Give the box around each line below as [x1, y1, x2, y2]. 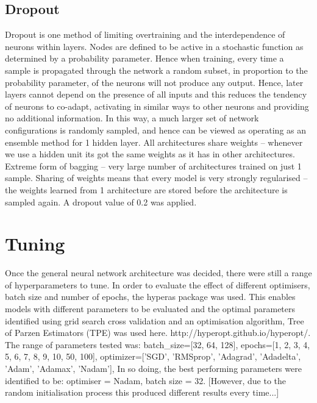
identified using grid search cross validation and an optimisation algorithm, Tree [5, 314, 304, 327]
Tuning [5, 231, 65, 256]
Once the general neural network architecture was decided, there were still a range [5, 266, 312, 279]
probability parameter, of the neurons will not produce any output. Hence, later [5, 76, 304, 88]
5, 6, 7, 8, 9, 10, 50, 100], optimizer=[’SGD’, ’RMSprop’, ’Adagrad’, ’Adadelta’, [5, 350, 301, 363]
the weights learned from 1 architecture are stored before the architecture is [5, 183, 288, 196]
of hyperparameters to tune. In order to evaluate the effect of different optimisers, [5, 278, 310, 291]
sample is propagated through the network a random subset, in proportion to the [5, 63, 308, 76]
